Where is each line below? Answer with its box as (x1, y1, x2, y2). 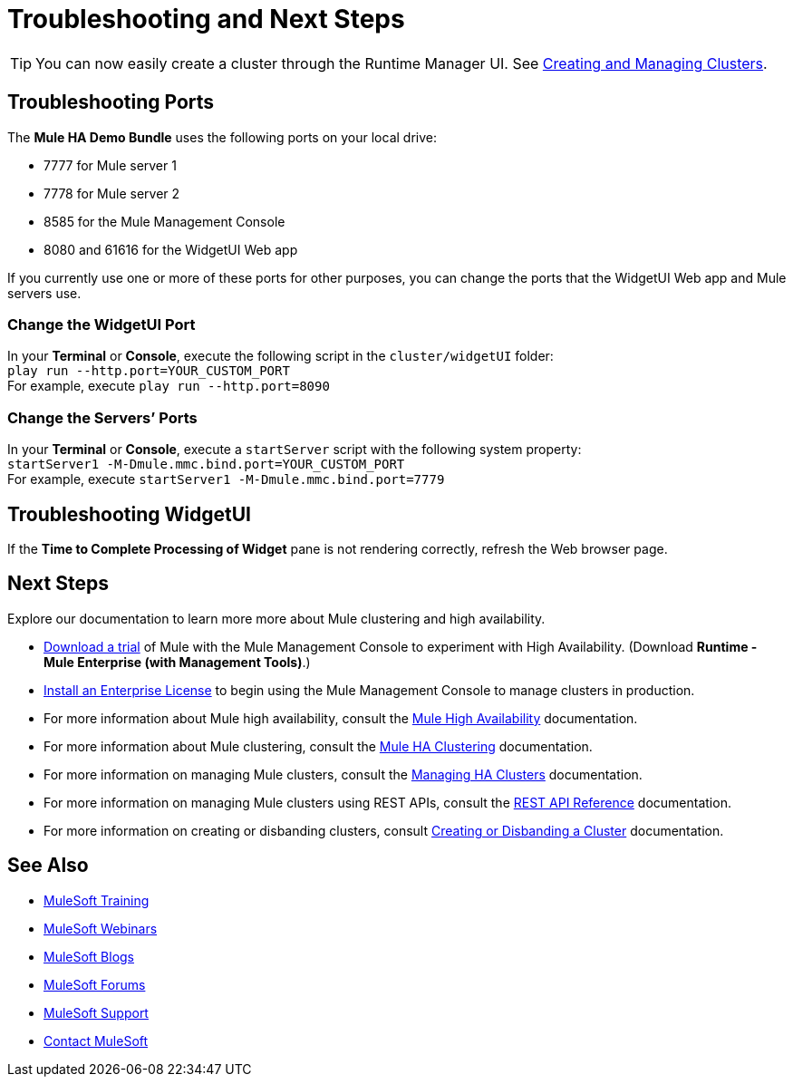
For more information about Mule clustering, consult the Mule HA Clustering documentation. (44, 738, 593, 754)
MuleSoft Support (44, 1004, 149, 1021)
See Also (7, 854, 89, 877)
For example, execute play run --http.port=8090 (7, 378, 330, 394)
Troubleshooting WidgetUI (7, 502, 252, 526)
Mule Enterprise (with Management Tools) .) (44, 653, 311, 670)
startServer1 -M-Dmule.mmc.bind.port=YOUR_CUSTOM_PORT (7, 457, 405, 472)
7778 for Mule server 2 (44, 185, 180, 201)
